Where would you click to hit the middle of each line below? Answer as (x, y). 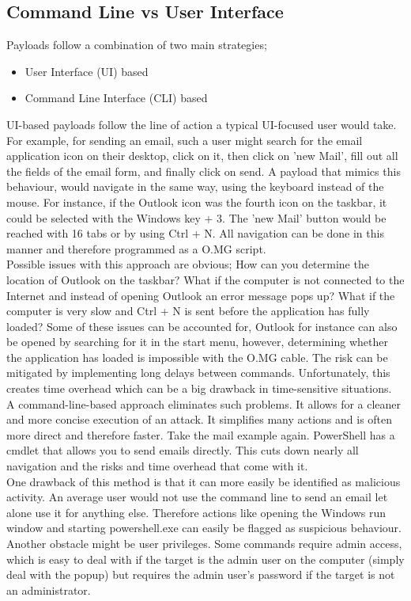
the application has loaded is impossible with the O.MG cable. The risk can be (197, 357)
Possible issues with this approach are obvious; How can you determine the (188, 264)
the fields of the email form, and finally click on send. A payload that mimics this (204, 171)
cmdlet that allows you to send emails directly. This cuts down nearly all (183, 450)
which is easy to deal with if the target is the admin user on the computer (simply (205, 559)
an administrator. (49, 590)
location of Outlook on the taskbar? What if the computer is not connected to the (205, 279)
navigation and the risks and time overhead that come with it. (157, 466)
